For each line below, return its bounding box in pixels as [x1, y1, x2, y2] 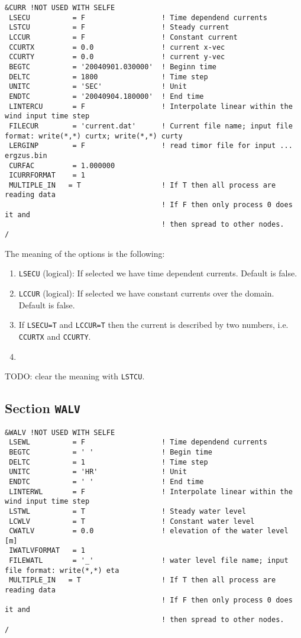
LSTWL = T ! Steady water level [9, 507, 247, 515]
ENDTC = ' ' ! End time [9, 477, 204, 486]
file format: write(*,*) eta [5, 566, 119, 575]
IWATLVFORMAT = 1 [9, 546, 86, 555]
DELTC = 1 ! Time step [9, 457, 208, 466]
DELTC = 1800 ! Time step [9, 72, 208, 81]
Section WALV [5, 399, 80, 417]
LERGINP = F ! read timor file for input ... [9, 141, 293, 150]
